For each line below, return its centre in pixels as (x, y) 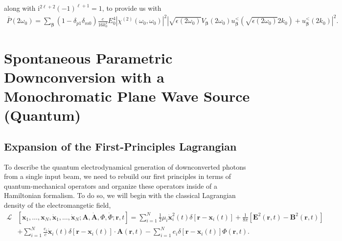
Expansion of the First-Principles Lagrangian (120, 146)
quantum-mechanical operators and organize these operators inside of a (111, 186)
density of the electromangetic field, (57, 205)
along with (20, 8)
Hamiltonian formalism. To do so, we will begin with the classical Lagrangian (120, 195)
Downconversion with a (84, 77)
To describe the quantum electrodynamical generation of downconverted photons (125, 166)
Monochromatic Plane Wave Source (127, 96)
